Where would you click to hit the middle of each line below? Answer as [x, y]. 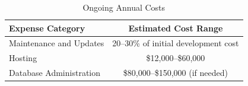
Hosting [23, 58]
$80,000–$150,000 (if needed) [176, 73]
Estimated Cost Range [176, 28]
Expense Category [47, 28]
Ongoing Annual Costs [124, 7]
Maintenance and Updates [57, 43]
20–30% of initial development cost [176, 43]
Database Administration [55, 73]
